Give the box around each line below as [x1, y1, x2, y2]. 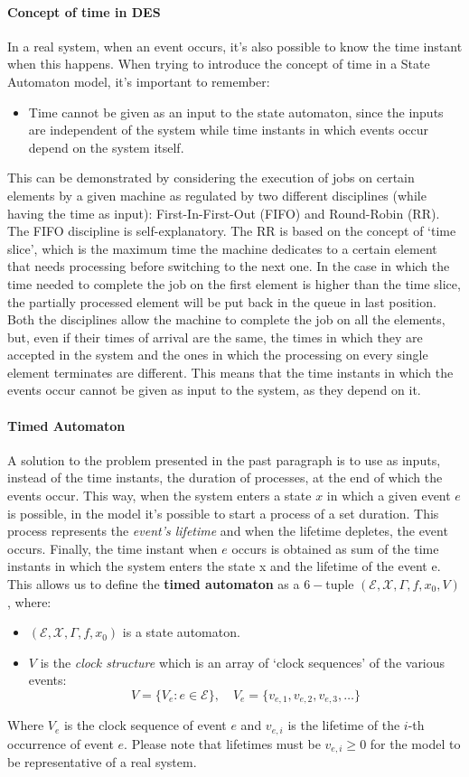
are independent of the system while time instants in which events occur [28, 120, 428, 139]
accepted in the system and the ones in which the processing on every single [7, 345, 428, 364]
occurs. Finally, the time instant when [7, 538, 218, 557]
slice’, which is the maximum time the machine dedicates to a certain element [7, 239, 437, 257]
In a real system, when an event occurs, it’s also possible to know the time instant [7, 36, 463, 55]
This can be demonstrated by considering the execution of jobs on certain [7, 168, 415, 187]
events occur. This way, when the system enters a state [7, 486, 312, 505]
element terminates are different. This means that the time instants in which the [7, 362, 454, 381]
